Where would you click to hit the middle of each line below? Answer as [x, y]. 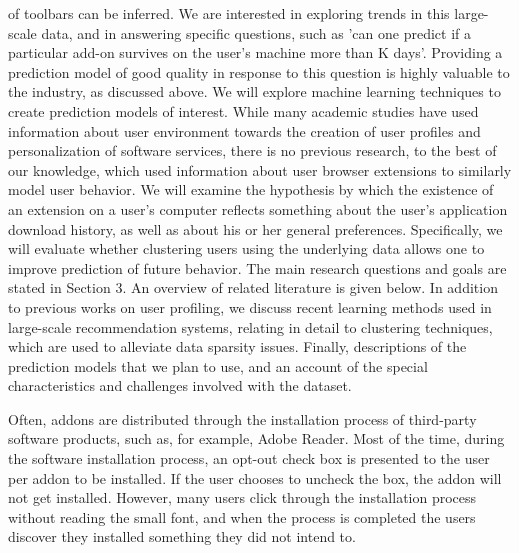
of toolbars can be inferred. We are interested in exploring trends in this [229, 13]
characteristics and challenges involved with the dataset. [180, 385]
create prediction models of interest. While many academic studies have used [243, 110]
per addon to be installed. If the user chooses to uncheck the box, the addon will [255, 477]
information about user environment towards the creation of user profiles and [244, 130]
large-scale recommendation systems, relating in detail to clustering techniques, [250, 326]
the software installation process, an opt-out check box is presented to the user [249, 458]
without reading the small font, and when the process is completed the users [242, 516]
